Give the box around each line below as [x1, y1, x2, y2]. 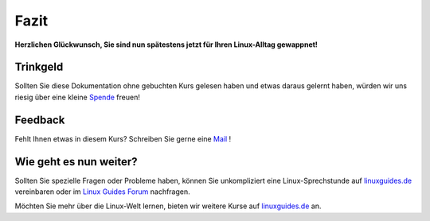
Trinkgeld [14, 60, 64, 74]
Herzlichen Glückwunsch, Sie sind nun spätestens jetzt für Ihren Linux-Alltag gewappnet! [14, 40, 319, 49]
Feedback [14, 113, 65, 126]
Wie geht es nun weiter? [14, 155, 138, 169]
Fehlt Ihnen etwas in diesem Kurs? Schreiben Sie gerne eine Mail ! [14, 134, 232, 143]
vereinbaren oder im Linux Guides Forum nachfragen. [14, 187, 190, 196]
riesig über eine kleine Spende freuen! [14, 92, 141, 102]
